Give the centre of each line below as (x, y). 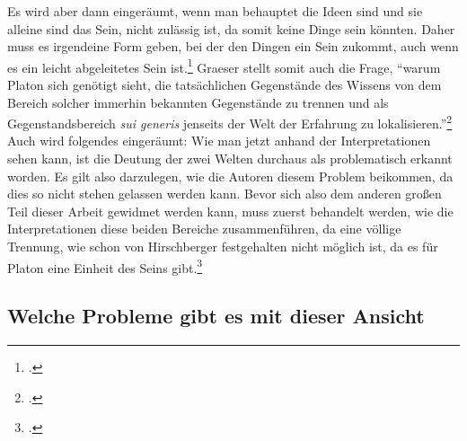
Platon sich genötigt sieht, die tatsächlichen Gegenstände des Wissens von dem (225, 85)
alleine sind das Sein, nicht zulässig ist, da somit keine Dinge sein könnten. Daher (231, 28)
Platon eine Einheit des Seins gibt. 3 (105, 266)
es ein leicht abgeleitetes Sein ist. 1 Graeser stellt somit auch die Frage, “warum (224, 66)
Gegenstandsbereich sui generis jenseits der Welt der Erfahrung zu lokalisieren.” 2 (230, 122)
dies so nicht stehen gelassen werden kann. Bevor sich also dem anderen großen (225, 194)
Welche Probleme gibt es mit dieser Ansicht (216, 316)
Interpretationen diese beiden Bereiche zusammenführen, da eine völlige (204, 229)
